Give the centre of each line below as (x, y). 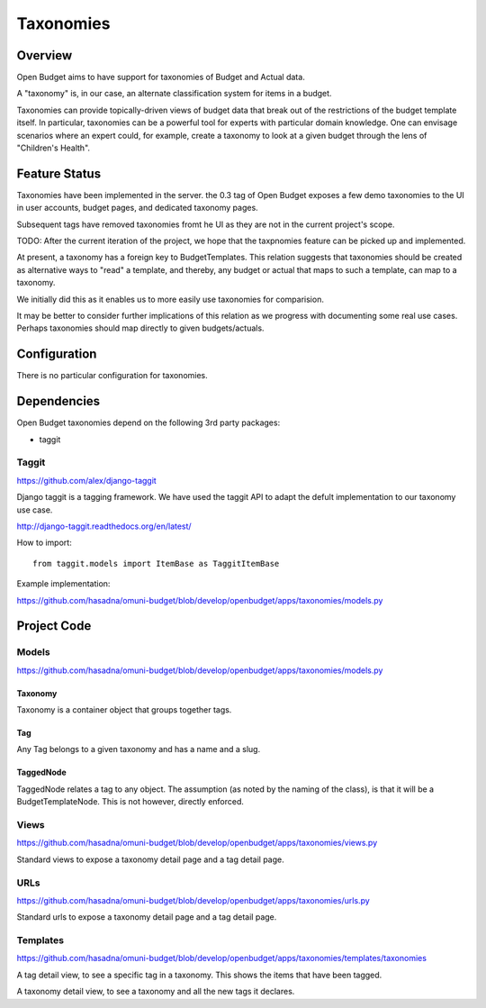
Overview (45, 55)
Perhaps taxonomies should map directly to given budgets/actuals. (140, 328)
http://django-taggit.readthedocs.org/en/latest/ (104, 526)
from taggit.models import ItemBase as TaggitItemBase (156, 563)
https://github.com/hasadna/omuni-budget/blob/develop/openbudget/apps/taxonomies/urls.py (193, 900)
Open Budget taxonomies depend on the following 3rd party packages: (148, 422)
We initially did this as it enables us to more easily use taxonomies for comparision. (170, 299)
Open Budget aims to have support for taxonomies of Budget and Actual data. (161, 77)
